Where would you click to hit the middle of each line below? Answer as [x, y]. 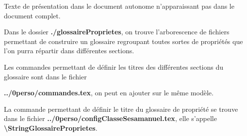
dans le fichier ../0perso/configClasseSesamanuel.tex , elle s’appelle [110, 118]
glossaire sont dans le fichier [45, 76]
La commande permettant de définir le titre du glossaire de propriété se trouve [121, 109]
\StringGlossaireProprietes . [51, 128]
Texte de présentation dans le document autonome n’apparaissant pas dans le [119, 6]
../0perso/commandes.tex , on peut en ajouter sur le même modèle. [109, 93]
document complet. [32, 15]
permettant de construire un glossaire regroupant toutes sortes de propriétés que [123, 41]
